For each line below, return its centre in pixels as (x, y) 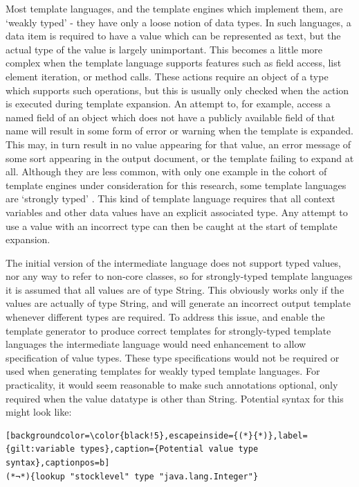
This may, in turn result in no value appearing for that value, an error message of (178, 144)
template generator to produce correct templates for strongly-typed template (168, 330)
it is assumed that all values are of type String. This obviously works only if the (175, 289)
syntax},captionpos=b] (58, 463)
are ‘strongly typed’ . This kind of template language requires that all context (171, 198)
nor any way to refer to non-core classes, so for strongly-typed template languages (179, 276)
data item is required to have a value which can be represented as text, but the (173, 36)
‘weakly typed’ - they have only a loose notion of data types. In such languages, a (178, 22)
